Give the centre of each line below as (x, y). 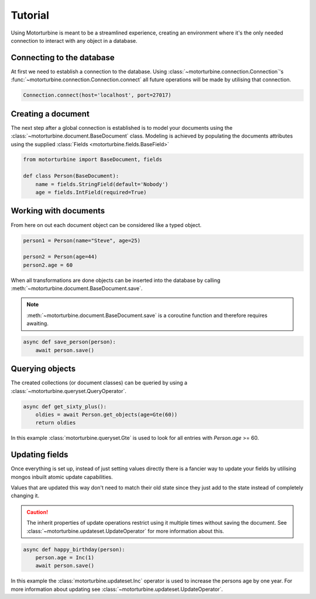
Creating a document (50, 114)
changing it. (25, 496)
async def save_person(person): (70, 342)
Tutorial (30, 15)
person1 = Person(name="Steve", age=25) (82, 240)
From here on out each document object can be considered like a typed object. (106, 225)
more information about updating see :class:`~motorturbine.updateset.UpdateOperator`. (117, 589)
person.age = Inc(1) (65, 557)
